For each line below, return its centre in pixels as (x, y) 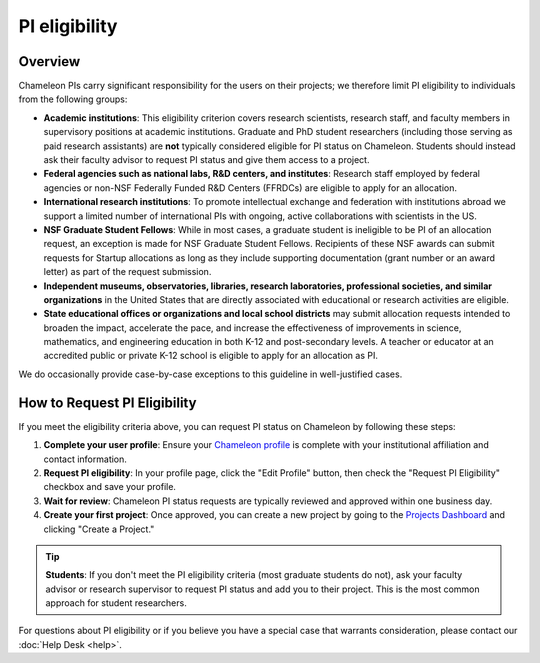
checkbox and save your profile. (110, 487)
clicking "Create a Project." (99, 529)
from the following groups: (73, 99)
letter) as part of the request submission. (127, 272)
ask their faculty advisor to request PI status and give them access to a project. (206, 160)
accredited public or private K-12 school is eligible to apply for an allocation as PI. (211, 356)
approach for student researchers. (116, 603)
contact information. (85, 459)
